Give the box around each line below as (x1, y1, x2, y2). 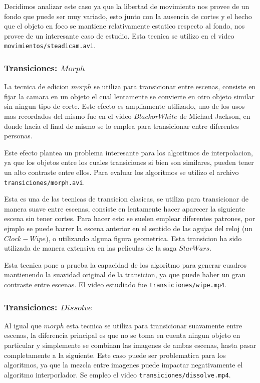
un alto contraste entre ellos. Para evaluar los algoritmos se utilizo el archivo (4, 167, 239, 177)
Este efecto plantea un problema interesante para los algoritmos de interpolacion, (4, 147, 253, 157)
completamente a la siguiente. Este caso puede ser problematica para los (4, 349, 226, 360)
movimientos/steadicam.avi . (4, 40, 96, 51)
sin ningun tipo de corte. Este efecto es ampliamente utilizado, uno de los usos (4, 101, 245, 111)
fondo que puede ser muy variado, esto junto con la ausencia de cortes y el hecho (4, 11, 252, 21)
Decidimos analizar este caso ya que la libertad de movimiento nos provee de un (4, 1, 249, 11)
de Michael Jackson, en (179, 111, 250, 121)
